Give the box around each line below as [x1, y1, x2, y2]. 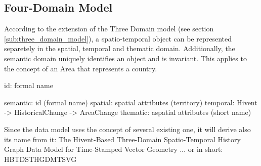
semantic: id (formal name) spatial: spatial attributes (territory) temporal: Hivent [4, 97, 257, 107]
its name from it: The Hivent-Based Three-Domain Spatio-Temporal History [4, 134, 241, 144]
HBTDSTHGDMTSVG [4, 153, 77, 164]
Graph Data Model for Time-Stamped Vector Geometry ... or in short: [4, 144, 223, 154]
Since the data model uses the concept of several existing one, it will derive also [4, 123, 251, 134]
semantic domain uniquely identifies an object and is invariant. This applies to [4, 53, 247, 63]
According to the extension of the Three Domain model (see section [4, 23, 214, 34]
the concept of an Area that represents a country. [4, 63, 157, 73]
